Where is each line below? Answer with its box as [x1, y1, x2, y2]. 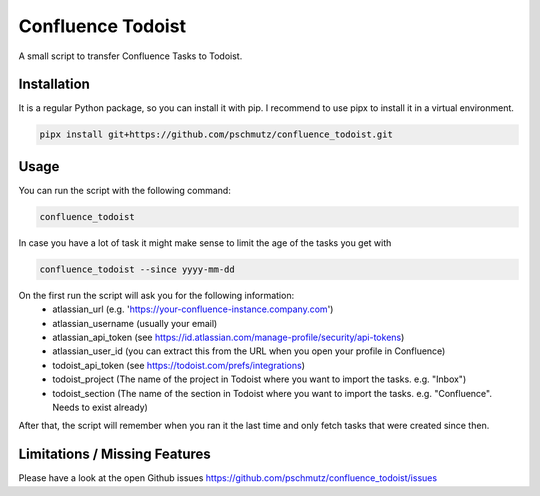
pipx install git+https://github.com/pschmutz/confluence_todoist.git [39, 129, 394, 140]
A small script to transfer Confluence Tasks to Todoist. [18, 50, 243, 62]
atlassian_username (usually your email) [52, 317, 218, 329]
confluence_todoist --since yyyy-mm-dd [39, 263, 235, 275]
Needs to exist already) [52, 401, 149, 413]
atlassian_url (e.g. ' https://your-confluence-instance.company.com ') [52, 303, 334, 315]
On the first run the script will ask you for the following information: [18, 289, 295, 301]
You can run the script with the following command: [18, 184, 232, 196]
